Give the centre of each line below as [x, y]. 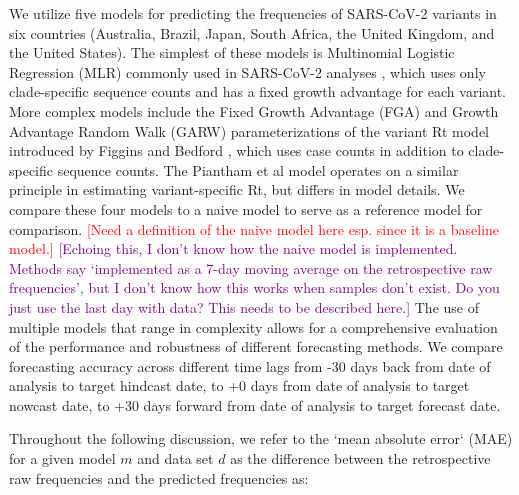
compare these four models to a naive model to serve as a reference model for [246, 208]
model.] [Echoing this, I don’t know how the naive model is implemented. [233, 248]
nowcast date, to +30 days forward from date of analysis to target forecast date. [255, 404]
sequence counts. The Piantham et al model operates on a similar [258, 169]
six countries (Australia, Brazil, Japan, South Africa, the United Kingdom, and [252, 32]
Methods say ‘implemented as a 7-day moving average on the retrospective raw [251, 267]
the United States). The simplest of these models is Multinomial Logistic [232, 52]
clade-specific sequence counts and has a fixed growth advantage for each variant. [257, 91]
